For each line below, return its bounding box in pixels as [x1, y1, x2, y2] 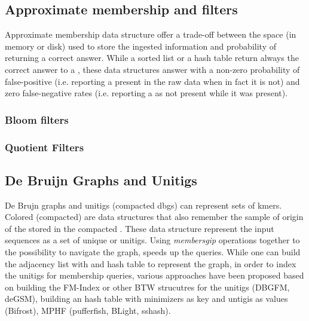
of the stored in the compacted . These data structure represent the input [5, 222, 274, 234]
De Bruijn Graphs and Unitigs [5, 170, 197, 189]
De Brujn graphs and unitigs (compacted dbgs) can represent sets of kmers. [5, 198, 282, 211]
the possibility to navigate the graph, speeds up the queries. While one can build [5, 246, 301, 258]
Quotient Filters [5, 139, 84, 154]
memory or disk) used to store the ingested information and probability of [5, 39, 276, 52]
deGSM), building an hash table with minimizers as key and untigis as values [5, 292, 288, 305]
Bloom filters [5, 112, 69, 127]
